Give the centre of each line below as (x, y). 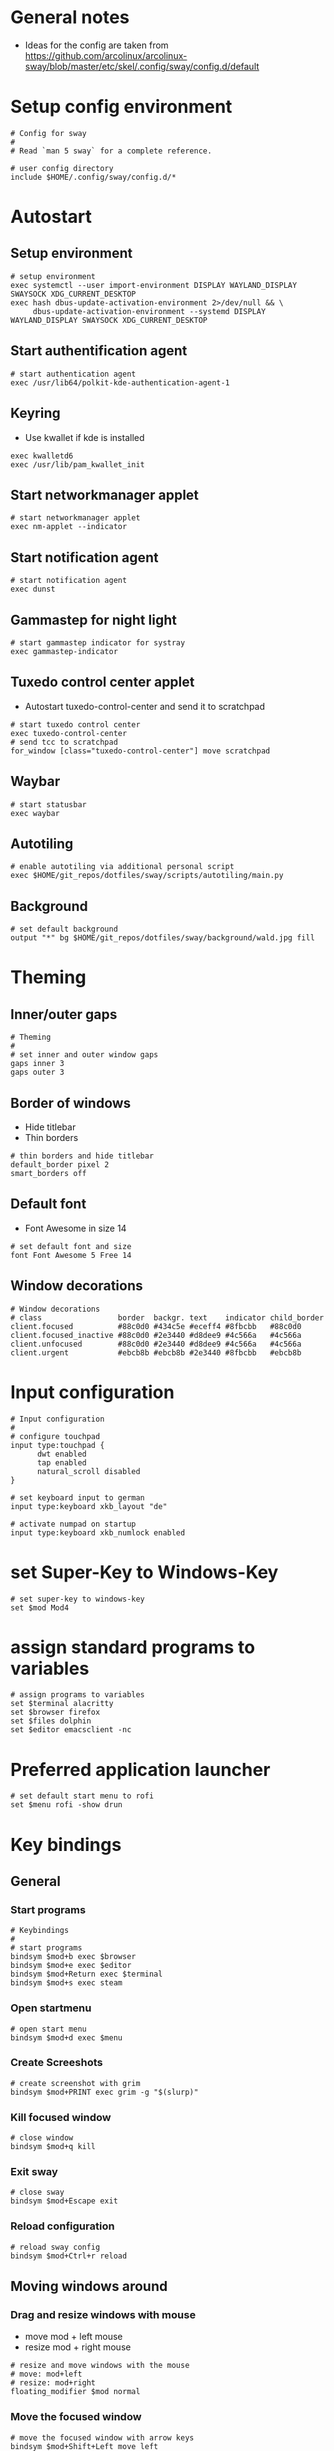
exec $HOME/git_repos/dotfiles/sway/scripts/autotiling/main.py (147, 876)
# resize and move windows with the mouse (100, 2366)
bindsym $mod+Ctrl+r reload (69, 2256)
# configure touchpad (55, 1436)
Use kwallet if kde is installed (84, 437)
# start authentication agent (73, 374)
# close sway (37, 2192)
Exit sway (34, 2172)
